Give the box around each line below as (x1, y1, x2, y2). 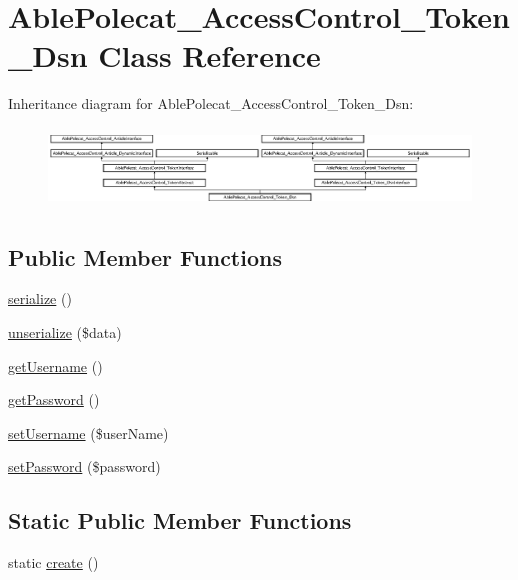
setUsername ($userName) (8, 422, 169, 443)
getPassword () (8, 389, 100, 410)
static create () (8, 552, 99, 573)
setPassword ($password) (8, 456, 161, 477)
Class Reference (98, 35, 321, 76)
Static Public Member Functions (8, 505, 352, 536)
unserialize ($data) (8, 321, 122, 342)
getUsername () (8, 355, 103, 376)
